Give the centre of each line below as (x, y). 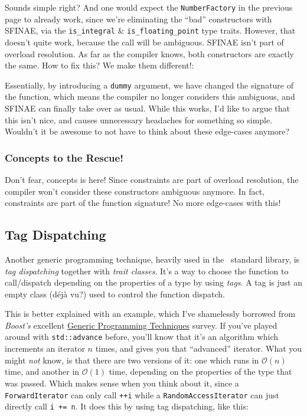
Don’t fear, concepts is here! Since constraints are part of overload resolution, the (152, 179)
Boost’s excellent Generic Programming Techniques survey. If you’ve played (141, 325)
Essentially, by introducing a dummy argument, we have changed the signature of (149, 85)
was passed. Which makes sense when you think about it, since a (122, 383)
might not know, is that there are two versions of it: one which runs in (132, 360)
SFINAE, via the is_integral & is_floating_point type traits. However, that (150, 30)
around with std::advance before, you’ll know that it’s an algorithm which (141, 337)
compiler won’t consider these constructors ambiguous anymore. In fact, (135, 191)
